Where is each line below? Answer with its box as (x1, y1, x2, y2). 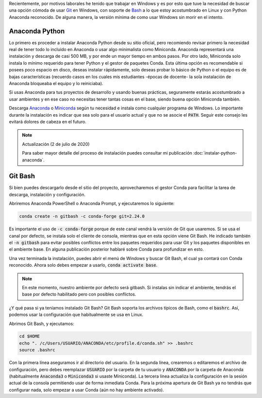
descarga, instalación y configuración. (9, 191, 86, 197)
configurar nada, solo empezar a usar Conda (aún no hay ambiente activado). (9, 387, 164, 393)
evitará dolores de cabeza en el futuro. (9, 119, 87, 124)
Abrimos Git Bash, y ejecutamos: (9, 321, 75, 327)
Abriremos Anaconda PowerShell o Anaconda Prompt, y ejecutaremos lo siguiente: (9, 201, 175, 207)
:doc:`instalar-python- (193, 150, 237, 156)
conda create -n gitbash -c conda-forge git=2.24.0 (19, 214, 145, 219)
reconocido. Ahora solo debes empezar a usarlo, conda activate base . (9, 262, 158, 268)
